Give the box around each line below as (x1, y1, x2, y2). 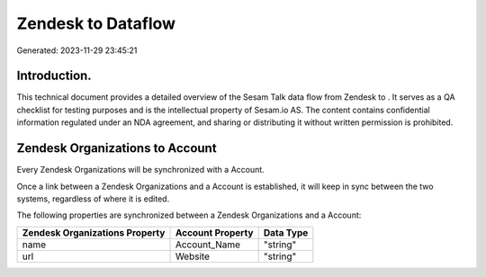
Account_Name (175, 238, 241, 251)
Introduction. (16, 68, 92, 84)
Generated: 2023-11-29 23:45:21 (16, 45, 138, 56)
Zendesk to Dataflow (16, 13, 175, 33)
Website (175, 250, 211, 263)
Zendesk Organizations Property (22, 226, 166, 238)
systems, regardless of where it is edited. (16, 193, 170, 204)
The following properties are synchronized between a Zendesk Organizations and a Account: (16, 210, 362, 220)
